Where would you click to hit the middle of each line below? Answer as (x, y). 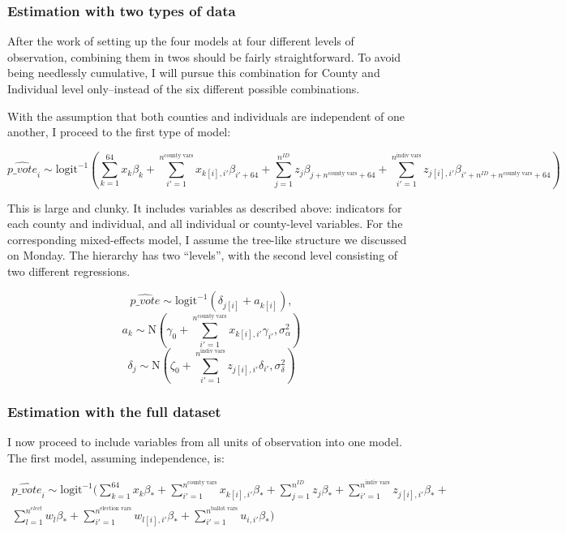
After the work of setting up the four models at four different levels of (181, 41)
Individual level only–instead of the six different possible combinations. (184, 88)
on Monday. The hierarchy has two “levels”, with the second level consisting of (203, 255)
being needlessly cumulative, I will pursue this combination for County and (194, 73)
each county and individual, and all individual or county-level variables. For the (205, 224)
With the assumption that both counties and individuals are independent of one (206, 116)
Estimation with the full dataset (114, 411)
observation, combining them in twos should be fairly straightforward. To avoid (204, 56)
